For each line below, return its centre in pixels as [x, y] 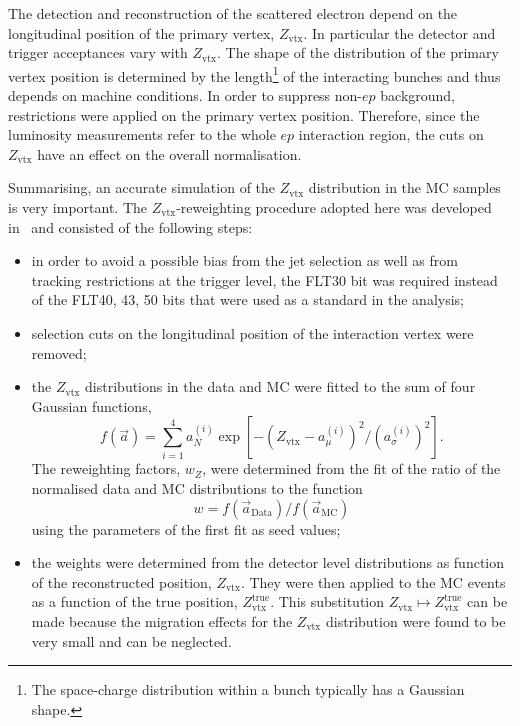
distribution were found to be [416, 620]
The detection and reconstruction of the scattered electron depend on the [233, 13]
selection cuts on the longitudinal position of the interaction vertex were [252, 332]
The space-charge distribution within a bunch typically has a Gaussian [248, 689]
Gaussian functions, [91, 405]
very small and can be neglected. [131, 640]
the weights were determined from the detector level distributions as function [268, 562]
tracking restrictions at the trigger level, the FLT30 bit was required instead [264, 279]
